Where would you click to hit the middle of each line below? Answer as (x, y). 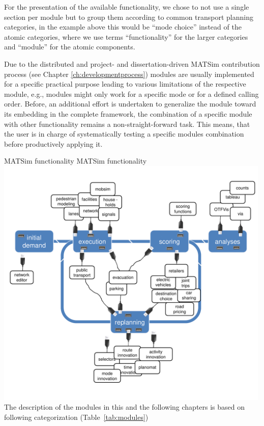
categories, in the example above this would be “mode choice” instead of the (123, 27)
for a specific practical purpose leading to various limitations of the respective (125, 84)
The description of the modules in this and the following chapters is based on (125, 407)
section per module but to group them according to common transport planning (129, 17)
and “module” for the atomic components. (70, 47)
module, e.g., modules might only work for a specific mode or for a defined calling (131, 94)
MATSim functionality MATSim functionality (76, 161)
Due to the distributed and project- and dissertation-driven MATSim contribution (132, 63)
